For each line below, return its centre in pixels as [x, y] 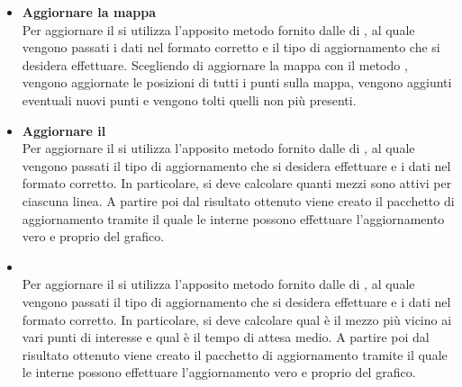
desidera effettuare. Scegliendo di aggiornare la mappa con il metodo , [215, 64]
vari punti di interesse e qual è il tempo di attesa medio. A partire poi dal [226, 337]
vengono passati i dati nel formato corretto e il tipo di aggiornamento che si [231, 47]
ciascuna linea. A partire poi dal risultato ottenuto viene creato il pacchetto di [238, 200]
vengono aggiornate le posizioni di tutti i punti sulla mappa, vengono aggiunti [237, 82]
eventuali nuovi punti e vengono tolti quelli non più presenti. [189, 99]
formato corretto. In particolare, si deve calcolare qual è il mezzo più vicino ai [237, 319]
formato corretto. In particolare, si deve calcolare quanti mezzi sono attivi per [237, 183]
